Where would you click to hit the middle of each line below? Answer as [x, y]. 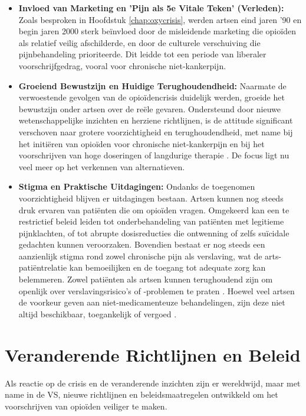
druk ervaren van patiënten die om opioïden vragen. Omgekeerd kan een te [154, 209]
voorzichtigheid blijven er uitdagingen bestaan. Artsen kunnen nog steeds [151, 198]
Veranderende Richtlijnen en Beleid [153, 354]
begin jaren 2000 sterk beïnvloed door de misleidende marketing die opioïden [157, 31]
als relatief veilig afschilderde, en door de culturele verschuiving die [139, 42]
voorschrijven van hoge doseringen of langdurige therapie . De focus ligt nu [154, 155]
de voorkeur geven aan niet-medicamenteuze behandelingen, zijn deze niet [152, 302]
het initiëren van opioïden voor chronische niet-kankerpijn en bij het [142, 143]
